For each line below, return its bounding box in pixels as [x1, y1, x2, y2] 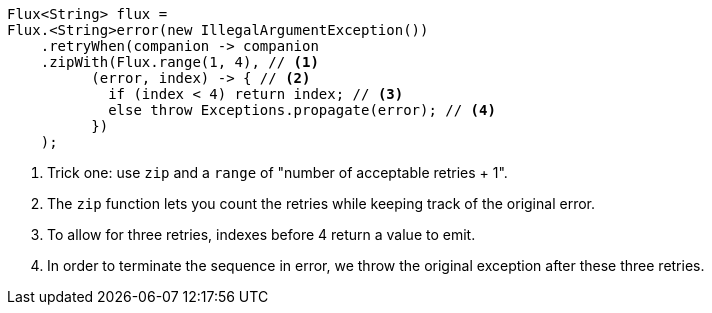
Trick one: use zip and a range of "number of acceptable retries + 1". [47, 164, 508, 181]
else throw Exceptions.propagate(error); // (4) [108, 102, 496, 118]
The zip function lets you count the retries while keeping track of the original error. [47, 195, 595, 212]
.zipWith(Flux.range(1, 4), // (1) [40, 54, 319, 70]
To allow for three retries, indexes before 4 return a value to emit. [47, 226, 476, 243]
